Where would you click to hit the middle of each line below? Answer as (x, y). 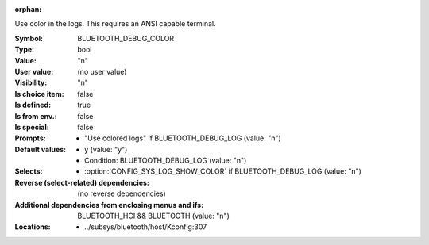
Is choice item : (39, 94)
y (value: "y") (106, 149)
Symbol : (29, 38)
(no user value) (102, 71)
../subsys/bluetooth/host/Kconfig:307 (146, 227)
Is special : (32, 127)
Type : (25, 50)
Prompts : (31, 138)
